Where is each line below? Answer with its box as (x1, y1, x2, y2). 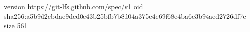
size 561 (4, 20, 28, 31)
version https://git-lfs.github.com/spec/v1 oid (4, 1, 143, 11)
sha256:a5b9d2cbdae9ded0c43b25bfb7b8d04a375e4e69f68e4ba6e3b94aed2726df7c (4, 11, 246, 21)
